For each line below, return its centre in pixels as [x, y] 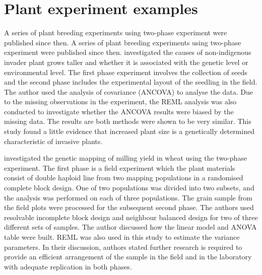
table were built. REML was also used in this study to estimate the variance [122, 237]
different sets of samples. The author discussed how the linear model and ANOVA [130, 227]
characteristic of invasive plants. [53, 141]
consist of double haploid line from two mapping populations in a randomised [124, 178]
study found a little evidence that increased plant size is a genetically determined [129, 131]
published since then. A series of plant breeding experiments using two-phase [123, 42]
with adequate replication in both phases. [68, 266]
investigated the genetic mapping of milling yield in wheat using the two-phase [126, 158]
